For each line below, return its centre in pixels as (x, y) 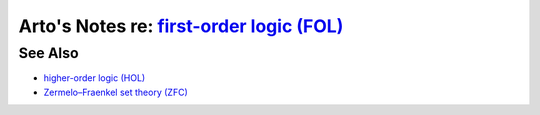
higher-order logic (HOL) (94, 78)
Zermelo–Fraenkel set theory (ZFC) (116, 92)
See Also (48, 53)
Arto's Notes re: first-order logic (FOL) (181, 26)
